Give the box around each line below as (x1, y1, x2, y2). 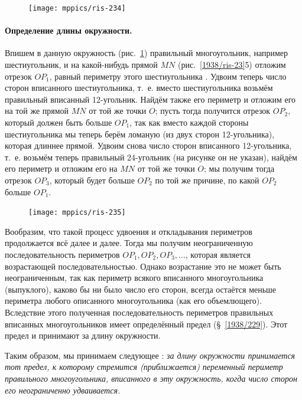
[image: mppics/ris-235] (28, 208, 126, 217)
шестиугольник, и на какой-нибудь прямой (5, 58, 158, 71)
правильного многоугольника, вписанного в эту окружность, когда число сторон (5, 372, 297, 384)
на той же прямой (5, 104, 69, 117)
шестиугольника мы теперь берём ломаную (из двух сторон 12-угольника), (5, 127, 275, 140)
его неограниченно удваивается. (5, 383, 121, 396)
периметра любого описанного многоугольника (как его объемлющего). (5, 294, 262, 307)
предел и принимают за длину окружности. (5, 329, 161, 342)
